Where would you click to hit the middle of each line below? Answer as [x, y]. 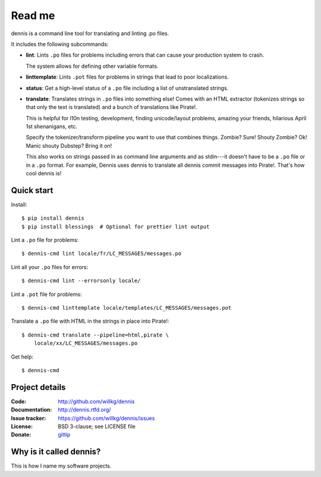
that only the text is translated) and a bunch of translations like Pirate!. [111, 107]
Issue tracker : [29, 418]
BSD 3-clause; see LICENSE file [97, 426]
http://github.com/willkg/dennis [96, 401]
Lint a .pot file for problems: [46, 294]
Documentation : [32, 410]
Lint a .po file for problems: [45, 240]
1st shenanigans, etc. [51, 127]
